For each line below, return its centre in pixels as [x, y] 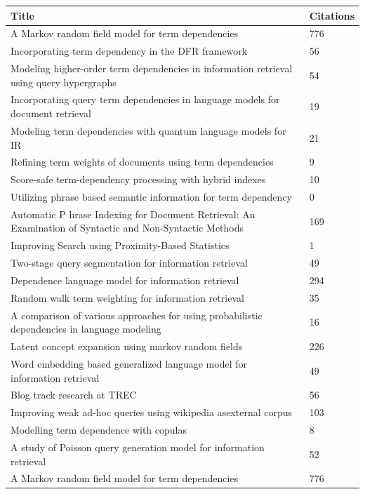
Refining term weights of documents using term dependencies [142, 162]
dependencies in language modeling [86, 329]
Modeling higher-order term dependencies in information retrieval [152, 68]
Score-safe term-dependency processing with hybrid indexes [138, 179]
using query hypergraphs [64, 82]
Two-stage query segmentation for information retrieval [129, 263]
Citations [332, 15]
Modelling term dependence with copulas [99, 430]
